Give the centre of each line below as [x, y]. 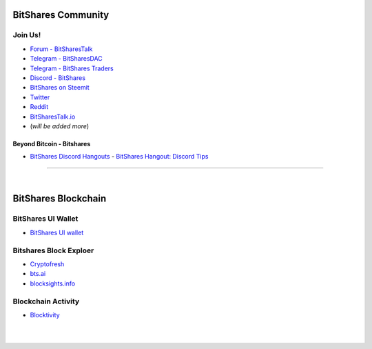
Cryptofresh [47, 264]
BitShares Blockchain [60, 199]
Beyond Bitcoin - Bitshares [52, 143]
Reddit [39, 107]
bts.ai [38, 274]
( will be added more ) [60, 126]
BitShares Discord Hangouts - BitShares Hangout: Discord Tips [119, 157]
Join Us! [27, 35]
